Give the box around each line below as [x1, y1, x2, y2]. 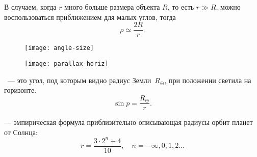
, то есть [167, 2, 194, 12]
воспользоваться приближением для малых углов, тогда [4, 11, 176, 22]
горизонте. [4, 85, 37, 95]
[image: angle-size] [24, 44, 94, 52]
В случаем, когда [4, 2, 57, 12]
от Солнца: [4, 126, 38, 137]
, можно [216, 2, 241, 12]
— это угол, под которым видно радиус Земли [7, 74, 151, 85]
